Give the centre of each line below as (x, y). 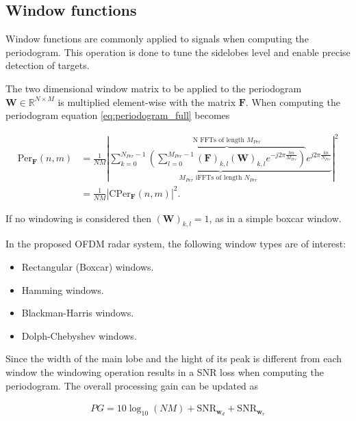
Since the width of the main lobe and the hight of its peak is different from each (174, 358)
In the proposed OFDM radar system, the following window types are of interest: (176, 244)
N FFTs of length (219, 140)
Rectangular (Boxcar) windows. (88, 267)
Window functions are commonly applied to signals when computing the (157, 39)
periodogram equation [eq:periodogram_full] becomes (118, 115)
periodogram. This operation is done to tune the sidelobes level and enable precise (178, 52)
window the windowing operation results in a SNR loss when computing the (165, 372)
